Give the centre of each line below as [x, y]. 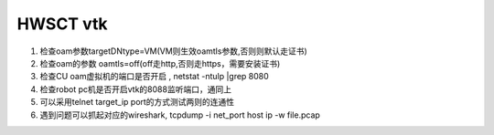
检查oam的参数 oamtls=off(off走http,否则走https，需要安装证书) [160, 63]
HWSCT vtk [63, 24]
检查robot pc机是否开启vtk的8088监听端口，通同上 [136, 89]
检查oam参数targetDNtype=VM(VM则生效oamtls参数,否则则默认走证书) [174, 51]
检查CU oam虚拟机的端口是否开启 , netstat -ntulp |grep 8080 [154, 77]
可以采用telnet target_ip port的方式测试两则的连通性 [137, 102]
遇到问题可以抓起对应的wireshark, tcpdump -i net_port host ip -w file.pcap [180, 115]
